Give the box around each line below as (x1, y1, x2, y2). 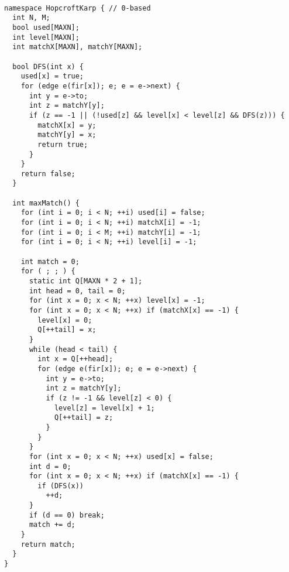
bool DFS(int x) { (12, 62, 84, 71)
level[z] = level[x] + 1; (54, 403, 155, 412)
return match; (20, 540, 75, 549)
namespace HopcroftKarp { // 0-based (4, 4, 151, 12)
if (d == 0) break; (29, 511, 105, 519)
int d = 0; (29, 462, 71, 471)
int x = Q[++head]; (37, 355, 113, 364)
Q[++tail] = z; (54, 413, 113, 422)
